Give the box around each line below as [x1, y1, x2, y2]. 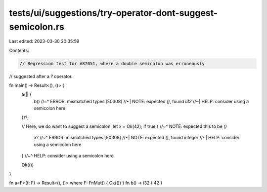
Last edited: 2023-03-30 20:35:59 [9, 38, 80, 44]
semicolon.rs [9, 21, 64, 32]
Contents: [9, 47, 29, 53]
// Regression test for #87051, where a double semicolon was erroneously [19, 61, 205, 66]
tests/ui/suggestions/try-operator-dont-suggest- [9, 7, 218, 18]
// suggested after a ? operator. [9, 73, 73, 79]
